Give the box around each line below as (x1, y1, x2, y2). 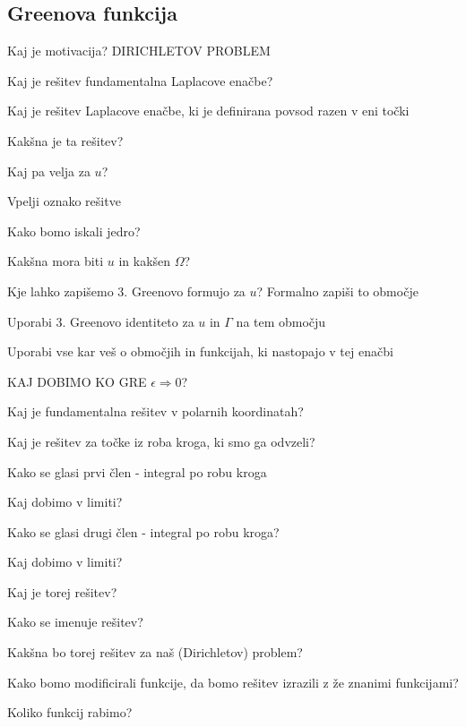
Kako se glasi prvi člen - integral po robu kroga (7, 462, 267, 481)
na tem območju (236, 312, 326, 330)
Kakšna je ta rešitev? (7, 131, 124, 150)
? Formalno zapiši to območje (256, 281, 419, 300)
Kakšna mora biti (7, 252, 104, 270)
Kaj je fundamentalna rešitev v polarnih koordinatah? (7, 402, 304, 421)
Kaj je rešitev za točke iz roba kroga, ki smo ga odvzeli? (7, 432, 315, 450)
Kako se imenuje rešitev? (7, 612, 143, 631)
